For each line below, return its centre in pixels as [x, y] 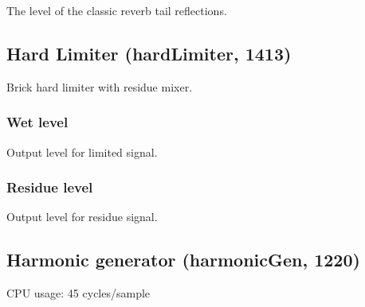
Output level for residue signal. [82, 217]
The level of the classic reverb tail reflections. [117, 10]
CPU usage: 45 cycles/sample [78, 293]
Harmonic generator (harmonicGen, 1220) [183, 260]
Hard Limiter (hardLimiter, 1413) [149, 53]
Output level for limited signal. [82, 152]
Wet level [37, 122]
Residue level [50, 187]
